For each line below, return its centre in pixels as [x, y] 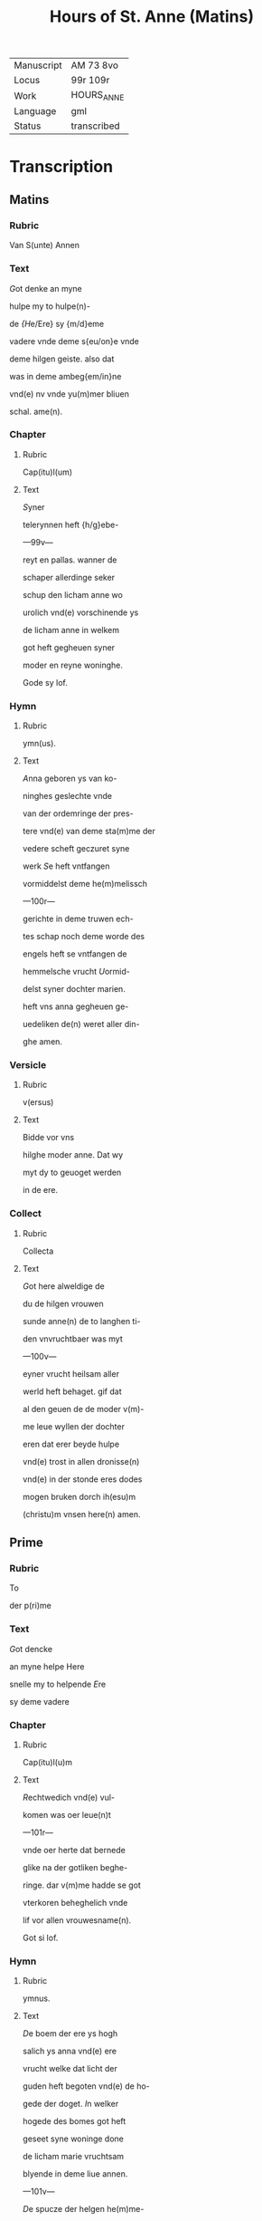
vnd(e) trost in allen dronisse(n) [81, 1461]
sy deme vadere [39, 1701]
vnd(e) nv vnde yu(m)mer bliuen [69, 394]
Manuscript [38, 65]
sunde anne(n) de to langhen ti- [82, 1321]
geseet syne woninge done [73, 2139]
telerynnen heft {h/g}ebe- [70, 524]
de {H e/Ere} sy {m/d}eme [57, 323]
